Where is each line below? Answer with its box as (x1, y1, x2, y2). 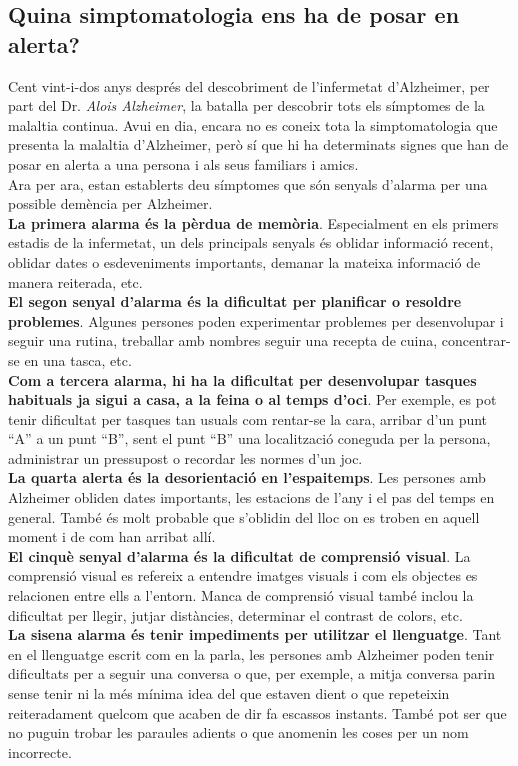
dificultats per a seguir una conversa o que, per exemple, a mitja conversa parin (8, 663, 496, 684)
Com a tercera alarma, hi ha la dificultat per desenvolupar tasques (8, 369, 477, 390)
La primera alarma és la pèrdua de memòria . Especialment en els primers (8, 212, 499, 233)
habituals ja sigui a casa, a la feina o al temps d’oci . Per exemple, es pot (8, 389, 497, 410)
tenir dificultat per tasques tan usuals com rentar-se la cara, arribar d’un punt (8, 408, 488, 429)
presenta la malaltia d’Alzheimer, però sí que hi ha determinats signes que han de (8, 134, 509, 155)
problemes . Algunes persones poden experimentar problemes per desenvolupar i (8, 310, 504, 331)
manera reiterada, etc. (8, 271, 143, 292)
